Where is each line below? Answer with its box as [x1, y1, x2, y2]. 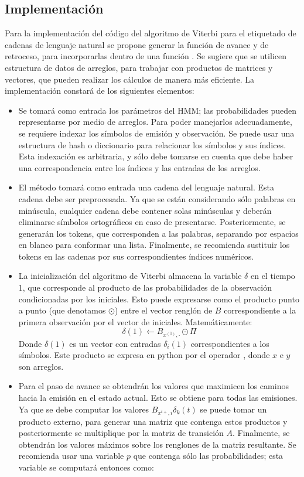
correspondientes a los [190, 337, 269, 349]
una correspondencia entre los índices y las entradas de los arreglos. [18, 161, 261, 173]
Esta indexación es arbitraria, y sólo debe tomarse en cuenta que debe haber [18, 150, 293, 162]
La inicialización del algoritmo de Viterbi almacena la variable [18, 270, 242, 282]
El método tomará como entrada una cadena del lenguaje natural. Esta [18, 181, 274, 193]
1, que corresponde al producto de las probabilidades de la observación [18, 281, 272, 294]
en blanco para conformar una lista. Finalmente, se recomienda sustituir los [18, 238, 290, 251]
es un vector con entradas [69, 337, 161, 349]
